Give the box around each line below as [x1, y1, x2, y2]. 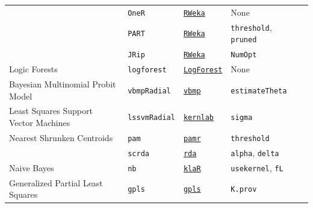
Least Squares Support [9, 104, 93, 117]
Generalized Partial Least [9, 176, 103, 189]
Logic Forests [9, 63, 58, 75]
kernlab [183, 113, 214, 122]
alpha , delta [231, 146, 279, 159]
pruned [231, 36, 257, 45]
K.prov [231, 185, 257, 194]
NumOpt [231, 51, 257, 60]
